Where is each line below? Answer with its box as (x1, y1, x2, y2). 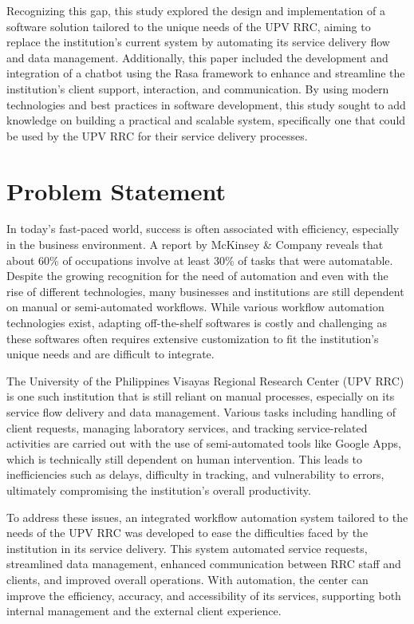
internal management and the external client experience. (6, 602, 282, 619)
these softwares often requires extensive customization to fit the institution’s (6, 330, 379, 346)
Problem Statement (6, 174, 226, 207)
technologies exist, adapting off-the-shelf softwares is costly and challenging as (6, 314, 388, 331)
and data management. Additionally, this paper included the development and (6, 49, 388, 65)
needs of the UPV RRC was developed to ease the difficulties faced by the (6, 524, 369, 541)
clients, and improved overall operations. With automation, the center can (6, 571, 369, 587)
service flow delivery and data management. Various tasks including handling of (6, 404, 396, 420)
